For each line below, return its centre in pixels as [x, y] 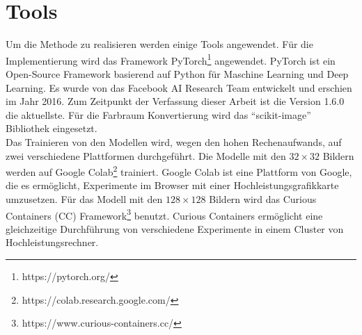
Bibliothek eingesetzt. [52, 128]
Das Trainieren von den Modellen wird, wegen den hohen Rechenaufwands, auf [174, 141]
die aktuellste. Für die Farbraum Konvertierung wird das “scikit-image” [158, 114]
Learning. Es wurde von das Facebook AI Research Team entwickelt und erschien [179, 87]
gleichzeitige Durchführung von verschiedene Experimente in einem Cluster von [175, 228]
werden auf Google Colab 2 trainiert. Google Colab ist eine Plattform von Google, [179, 171]
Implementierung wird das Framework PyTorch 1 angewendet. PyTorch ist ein [171, 59]
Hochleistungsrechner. [52, 242]
